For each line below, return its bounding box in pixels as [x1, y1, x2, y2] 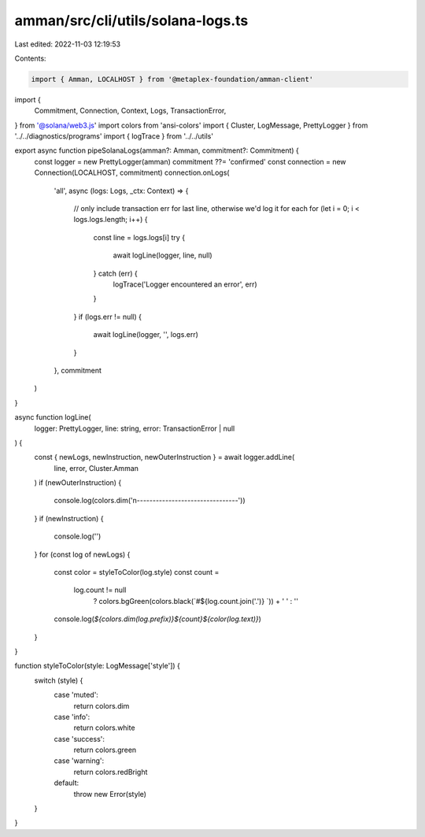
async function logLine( [14, 413, 91, 422]
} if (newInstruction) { [34, 513, 104, 523]
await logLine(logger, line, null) [113, 250, 213, 260]
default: [54, 778, 79, 787]
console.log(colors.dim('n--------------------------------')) [54, 496, 246, 506]
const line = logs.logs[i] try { [93, 232, 185, 242]
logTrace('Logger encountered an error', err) [113, 280, 257, 289]
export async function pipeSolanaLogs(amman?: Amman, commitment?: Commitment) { [14, 146, 299, 155]
